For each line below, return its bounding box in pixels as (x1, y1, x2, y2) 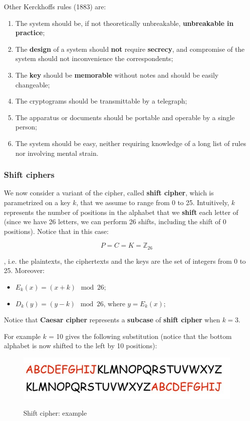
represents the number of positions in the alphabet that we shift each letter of (4, 207, 238, 217)
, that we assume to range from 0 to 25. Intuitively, (76, 197, 230, 207)
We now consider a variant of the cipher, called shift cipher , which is (4, 188, 214, 198)
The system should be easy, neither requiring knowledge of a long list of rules (15, 138, 246, 148)
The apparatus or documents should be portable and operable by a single (15, 112, 235, 122)
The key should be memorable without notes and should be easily (15, 69, 219, 80)
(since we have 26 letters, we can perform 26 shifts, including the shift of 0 (4, 216, 227, 227)
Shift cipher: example (23, 408, 87, 418)
